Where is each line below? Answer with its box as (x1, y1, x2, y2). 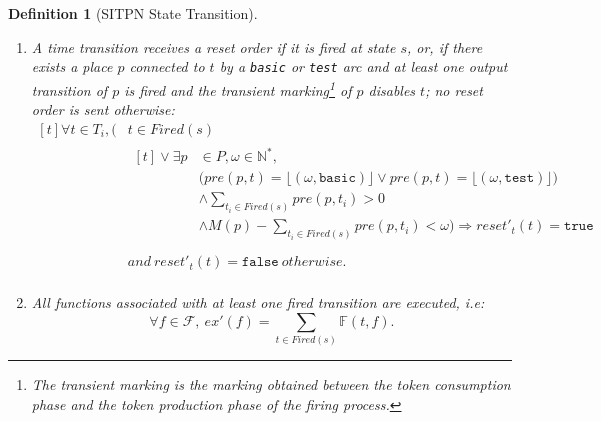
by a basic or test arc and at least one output (219, 56, 508, 77)
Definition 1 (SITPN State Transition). (8, 3, 258, 23)
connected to (129, 56, 205, 77)
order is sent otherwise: (31, 99, 175, 120)
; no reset (425, 79, 483, 100)
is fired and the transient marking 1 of (124, 76, 352, 100)
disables (368, 79, 416, 100)
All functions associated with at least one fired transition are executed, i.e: (31, 292, 485, 313)
